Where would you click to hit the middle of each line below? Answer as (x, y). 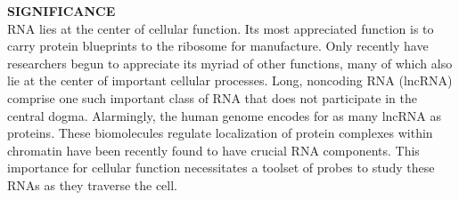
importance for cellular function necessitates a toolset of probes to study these (221, 168)
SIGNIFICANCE (61, 11)
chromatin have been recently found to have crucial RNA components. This (213, 150)
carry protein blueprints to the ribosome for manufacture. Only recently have (218, 46)
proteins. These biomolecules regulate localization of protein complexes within (220, 133)
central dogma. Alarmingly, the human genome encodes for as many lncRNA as (225, 115)
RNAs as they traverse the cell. (93, 184)
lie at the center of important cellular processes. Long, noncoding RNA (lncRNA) (230, 80)
